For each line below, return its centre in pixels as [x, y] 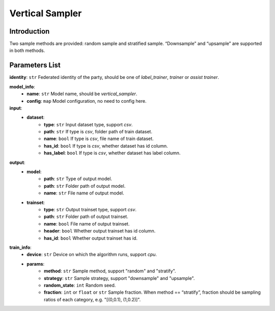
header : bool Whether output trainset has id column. [100, 231]
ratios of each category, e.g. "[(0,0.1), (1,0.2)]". [92, 299]
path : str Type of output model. [78, 179]
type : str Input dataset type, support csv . [88, 124]
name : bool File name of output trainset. [87, 223]
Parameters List [35, 65]
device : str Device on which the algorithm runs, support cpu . [92, 255]
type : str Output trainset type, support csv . [90, 209]
